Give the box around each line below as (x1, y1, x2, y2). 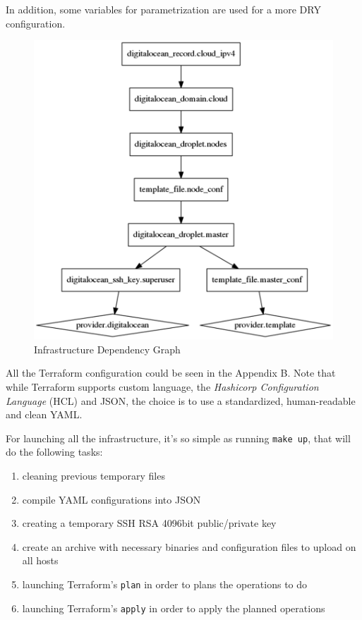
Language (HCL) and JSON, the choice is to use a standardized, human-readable (6, 393, 356, 408)
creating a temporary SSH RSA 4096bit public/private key (22, 516, 277, 530)
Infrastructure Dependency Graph (34, 341, 181, 356)
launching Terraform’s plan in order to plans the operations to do (22, 576, 308, 591)
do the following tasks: (6, 444, 103, 459)
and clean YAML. (6, 407, 83, 422)
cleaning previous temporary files (22, 468, 165, 482)
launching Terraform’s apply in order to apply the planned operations (22, 600, 325, 615)
